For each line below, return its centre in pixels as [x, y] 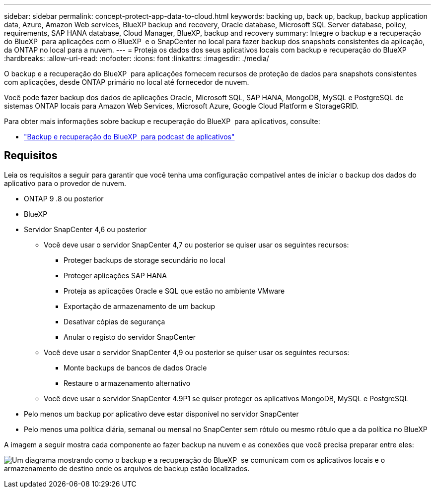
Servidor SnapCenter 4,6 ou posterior [85, 229]
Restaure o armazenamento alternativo [127, 383]
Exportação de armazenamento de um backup [140, 306]
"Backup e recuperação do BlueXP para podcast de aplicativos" [129, 137]
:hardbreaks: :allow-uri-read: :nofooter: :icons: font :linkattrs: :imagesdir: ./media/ [137, 58]
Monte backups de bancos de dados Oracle [135, 368]
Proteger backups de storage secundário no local [145, 260]
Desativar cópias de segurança [114, 321]
